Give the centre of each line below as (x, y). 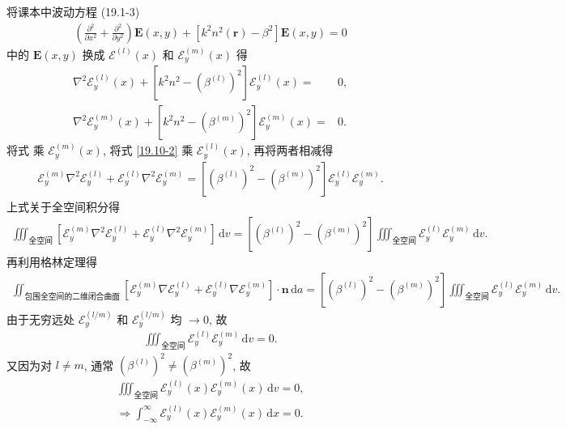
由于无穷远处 (40, 319)
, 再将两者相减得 (290, 150)
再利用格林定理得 (52, 262)
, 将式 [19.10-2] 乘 (148, 150)
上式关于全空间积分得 (63, 206)
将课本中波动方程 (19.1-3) (73, 11)
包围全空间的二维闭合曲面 (72, 297)
